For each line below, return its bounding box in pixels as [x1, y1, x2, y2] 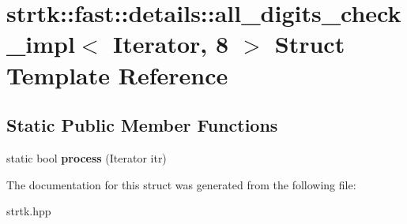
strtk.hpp [6, 203, 51, 219]
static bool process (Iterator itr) [6, 149, 167, 166]
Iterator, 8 [112, 28, 229, 60]
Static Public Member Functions [6, 113, 278, 137]
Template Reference [6, 58, 228, 91]
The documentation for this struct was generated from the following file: [6, 176, 356, 192]
